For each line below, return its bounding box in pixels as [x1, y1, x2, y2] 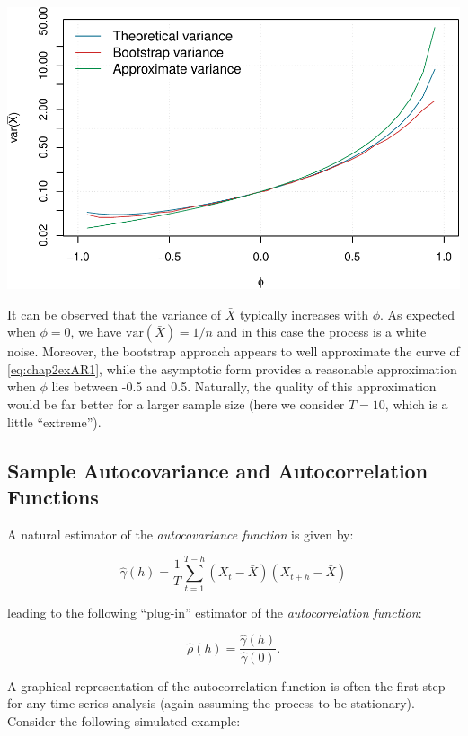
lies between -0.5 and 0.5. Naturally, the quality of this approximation [51, 377, 437, 396]
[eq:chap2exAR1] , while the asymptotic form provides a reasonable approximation [7, 359, 457, 378]
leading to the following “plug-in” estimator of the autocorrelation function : [7, 602, 422, 621]
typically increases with [240, 304, 368, 323]
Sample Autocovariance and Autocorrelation [7, 456, 428, 484]
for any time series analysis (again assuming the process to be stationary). [7, 694, 415, 713]
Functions [7, 483, 99, 511]
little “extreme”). [7, 412, 102, 431]
